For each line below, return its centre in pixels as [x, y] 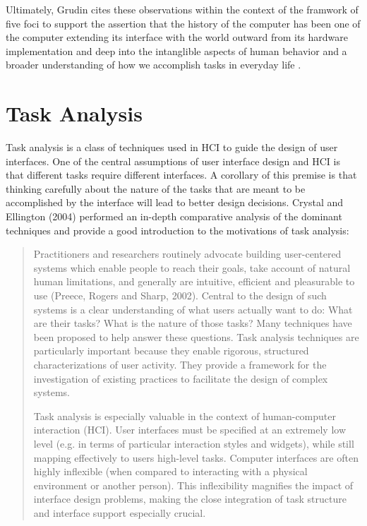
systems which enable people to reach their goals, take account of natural [192, 267]
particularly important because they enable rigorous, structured [171, 351]
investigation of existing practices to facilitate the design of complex [181, 378]
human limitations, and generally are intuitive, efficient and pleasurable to [194, 281]
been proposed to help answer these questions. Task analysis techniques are [196, 336]
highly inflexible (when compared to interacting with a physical [170, 471]
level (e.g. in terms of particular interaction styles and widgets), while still [194, 443]
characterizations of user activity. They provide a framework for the [180, 364]
